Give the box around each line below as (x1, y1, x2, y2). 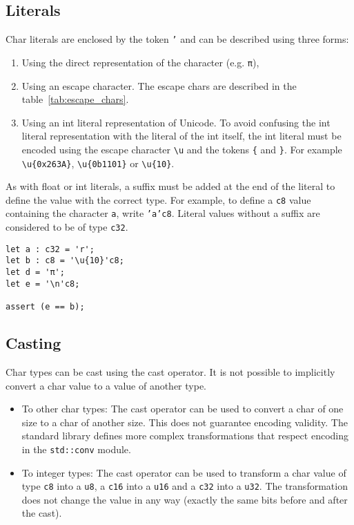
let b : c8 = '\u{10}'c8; (6, 256, 124, 266)
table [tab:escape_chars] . (21, 92, 129, 106)
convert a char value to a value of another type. (6, 378, 206, 392)
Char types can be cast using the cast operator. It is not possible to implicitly (6, 364, 335, 379)
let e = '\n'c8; (6, 278, 80, 289)
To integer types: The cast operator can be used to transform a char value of (21, 465, 346, 479)
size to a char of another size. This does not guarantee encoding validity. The (21, 414, 348, 429)
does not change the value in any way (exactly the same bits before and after (21, 492, 348, 506)
